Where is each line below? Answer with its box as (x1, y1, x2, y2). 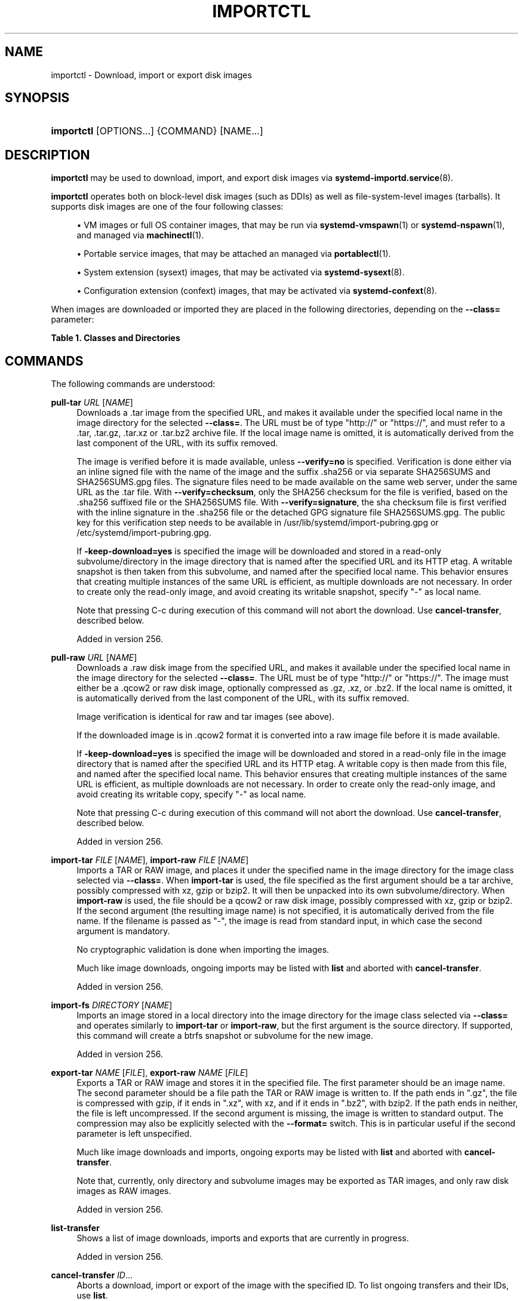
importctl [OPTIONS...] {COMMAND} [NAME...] (51, 125, 263, 137)
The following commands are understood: (51, 379, 216, 389)
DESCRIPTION (5, 147, 90, 162)
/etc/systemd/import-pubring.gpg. (76, 527, 211, 538)
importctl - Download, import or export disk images (51, 69, 252, 80)
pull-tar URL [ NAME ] (51, 397, 133, 408)
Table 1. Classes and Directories (51, 333, 180, 343)
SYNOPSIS (5, 90, 70, 106)
